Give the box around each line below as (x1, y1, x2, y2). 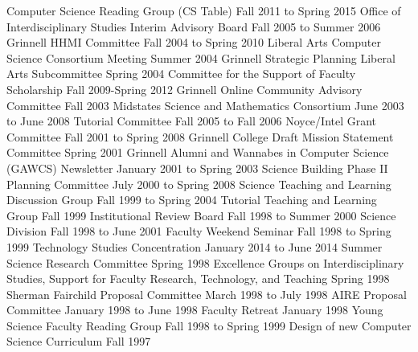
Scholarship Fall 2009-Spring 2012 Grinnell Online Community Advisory (6, 80, 363, 97)
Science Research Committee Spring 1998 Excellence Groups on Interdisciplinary (6, 254, 404, 271)
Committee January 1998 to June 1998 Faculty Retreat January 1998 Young (6, 301, 383, 318)
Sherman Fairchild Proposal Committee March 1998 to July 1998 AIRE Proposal (6, 285, 407, 302)
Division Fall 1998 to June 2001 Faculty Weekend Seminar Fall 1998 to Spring (6, 223, 391, 239)
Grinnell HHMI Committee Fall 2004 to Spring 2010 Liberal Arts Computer (6, 34, 381, 51)
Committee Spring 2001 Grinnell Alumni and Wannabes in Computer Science (6, 144, 389, 161)
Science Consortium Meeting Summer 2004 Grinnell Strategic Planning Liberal (6, 49, 395, 66)
